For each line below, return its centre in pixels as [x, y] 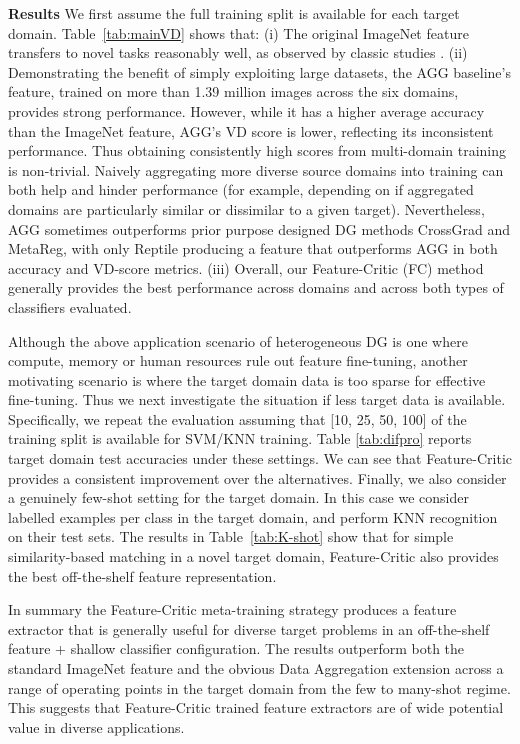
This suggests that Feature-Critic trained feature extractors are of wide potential [256, 707]
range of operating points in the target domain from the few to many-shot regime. [259, 687]
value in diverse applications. [96, 726]
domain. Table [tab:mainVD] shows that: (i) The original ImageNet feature [238, 32]
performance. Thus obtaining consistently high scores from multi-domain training [257, 150]
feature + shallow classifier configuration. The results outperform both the [236, 648]
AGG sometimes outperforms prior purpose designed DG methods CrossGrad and [259, 228]
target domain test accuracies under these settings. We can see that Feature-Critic [260, 458]
